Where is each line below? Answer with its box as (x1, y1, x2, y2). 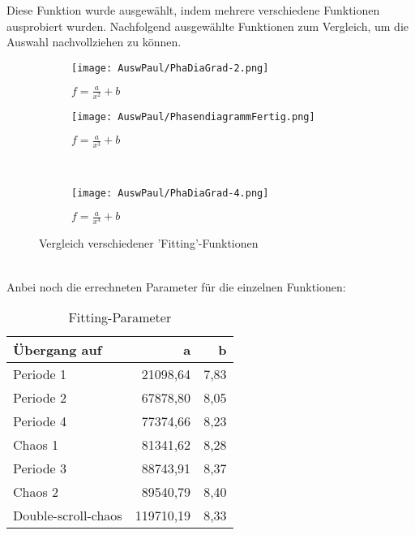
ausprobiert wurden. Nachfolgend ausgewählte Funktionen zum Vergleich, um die (6, 17, 409, 34)
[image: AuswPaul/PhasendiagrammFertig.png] (71, 111, 315, 123)
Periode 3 (13, 459, 67, 478)
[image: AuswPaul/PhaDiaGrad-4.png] (71, 188, 269, 199)
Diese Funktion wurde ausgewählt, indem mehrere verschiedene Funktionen (6, 2, 380, 18)
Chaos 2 (13, 482, 59, 502)
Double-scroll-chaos (13, 506, 122, 525)
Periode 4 (13, 412, 67, 431)
